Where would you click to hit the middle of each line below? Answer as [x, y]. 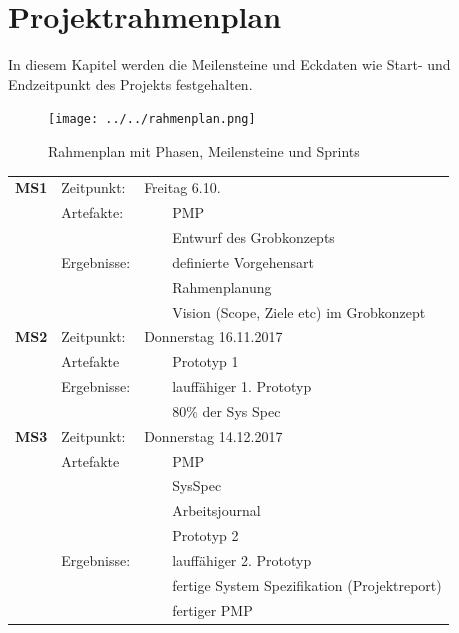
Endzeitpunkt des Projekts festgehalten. [130, 83]
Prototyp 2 [205, 535]
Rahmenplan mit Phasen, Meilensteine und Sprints [204, 150]
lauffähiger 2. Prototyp [242, 559]
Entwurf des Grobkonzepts [253, 237]
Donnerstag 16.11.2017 [213, 336]
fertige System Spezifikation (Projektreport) [307, 584]
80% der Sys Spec [226, 410]
